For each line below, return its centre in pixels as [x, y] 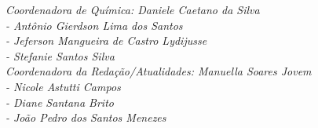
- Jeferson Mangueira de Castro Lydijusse [106, 40]
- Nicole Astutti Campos [63, 86]
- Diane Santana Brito [60, 102]
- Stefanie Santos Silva [60, 55]
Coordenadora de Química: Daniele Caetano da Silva [133, 9]
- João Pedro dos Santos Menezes [86, 117]
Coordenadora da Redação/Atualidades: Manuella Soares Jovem [159, 71]
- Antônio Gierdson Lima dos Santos [94, 25]
